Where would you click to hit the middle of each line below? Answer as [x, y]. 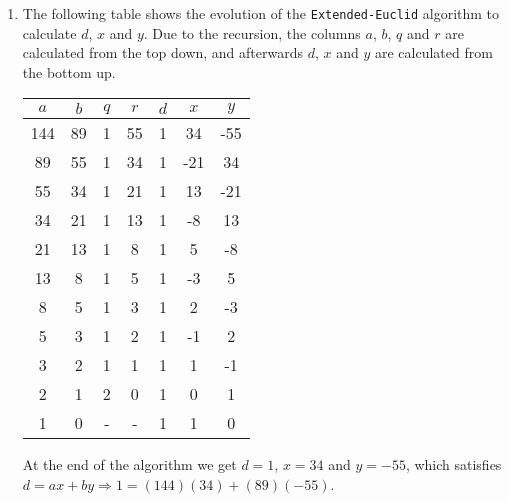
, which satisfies [453, 464]
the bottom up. [69, 71]
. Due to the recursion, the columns [252, 32]
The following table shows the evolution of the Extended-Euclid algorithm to [261, 13]
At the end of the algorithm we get [129, 464]
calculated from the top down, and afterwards [163, 52]
